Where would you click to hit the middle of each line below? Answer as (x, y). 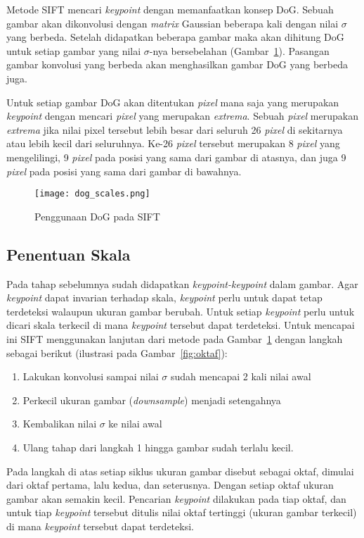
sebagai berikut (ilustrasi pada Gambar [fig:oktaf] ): (117, 352)
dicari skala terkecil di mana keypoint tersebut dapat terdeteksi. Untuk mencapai (181, 325)
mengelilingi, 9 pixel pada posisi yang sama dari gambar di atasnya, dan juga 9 (176, 157)
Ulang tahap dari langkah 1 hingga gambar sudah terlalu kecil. (158, 447)
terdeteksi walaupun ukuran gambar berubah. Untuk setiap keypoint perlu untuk (181, 311)
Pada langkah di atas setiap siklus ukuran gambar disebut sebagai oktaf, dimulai (180, 471)
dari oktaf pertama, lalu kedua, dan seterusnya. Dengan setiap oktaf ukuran (170, 485)
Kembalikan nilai (60, 424)
